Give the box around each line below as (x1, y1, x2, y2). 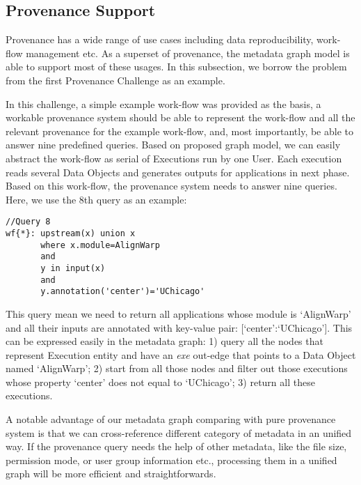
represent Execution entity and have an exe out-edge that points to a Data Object (6, 347, 356, 362)
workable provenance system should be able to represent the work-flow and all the (6, 110, 355, 125)
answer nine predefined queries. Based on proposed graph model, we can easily (6, 137, 341, 152)
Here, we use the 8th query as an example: (6, 192, 187, 206)
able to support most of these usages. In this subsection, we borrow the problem (6, 59, 347, 74)
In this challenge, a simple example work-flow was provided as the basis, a (6, 96, 321, 111)
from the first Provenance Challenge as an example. (6, 72, 225, 87)
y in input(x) (40, 263, 106, 273)
